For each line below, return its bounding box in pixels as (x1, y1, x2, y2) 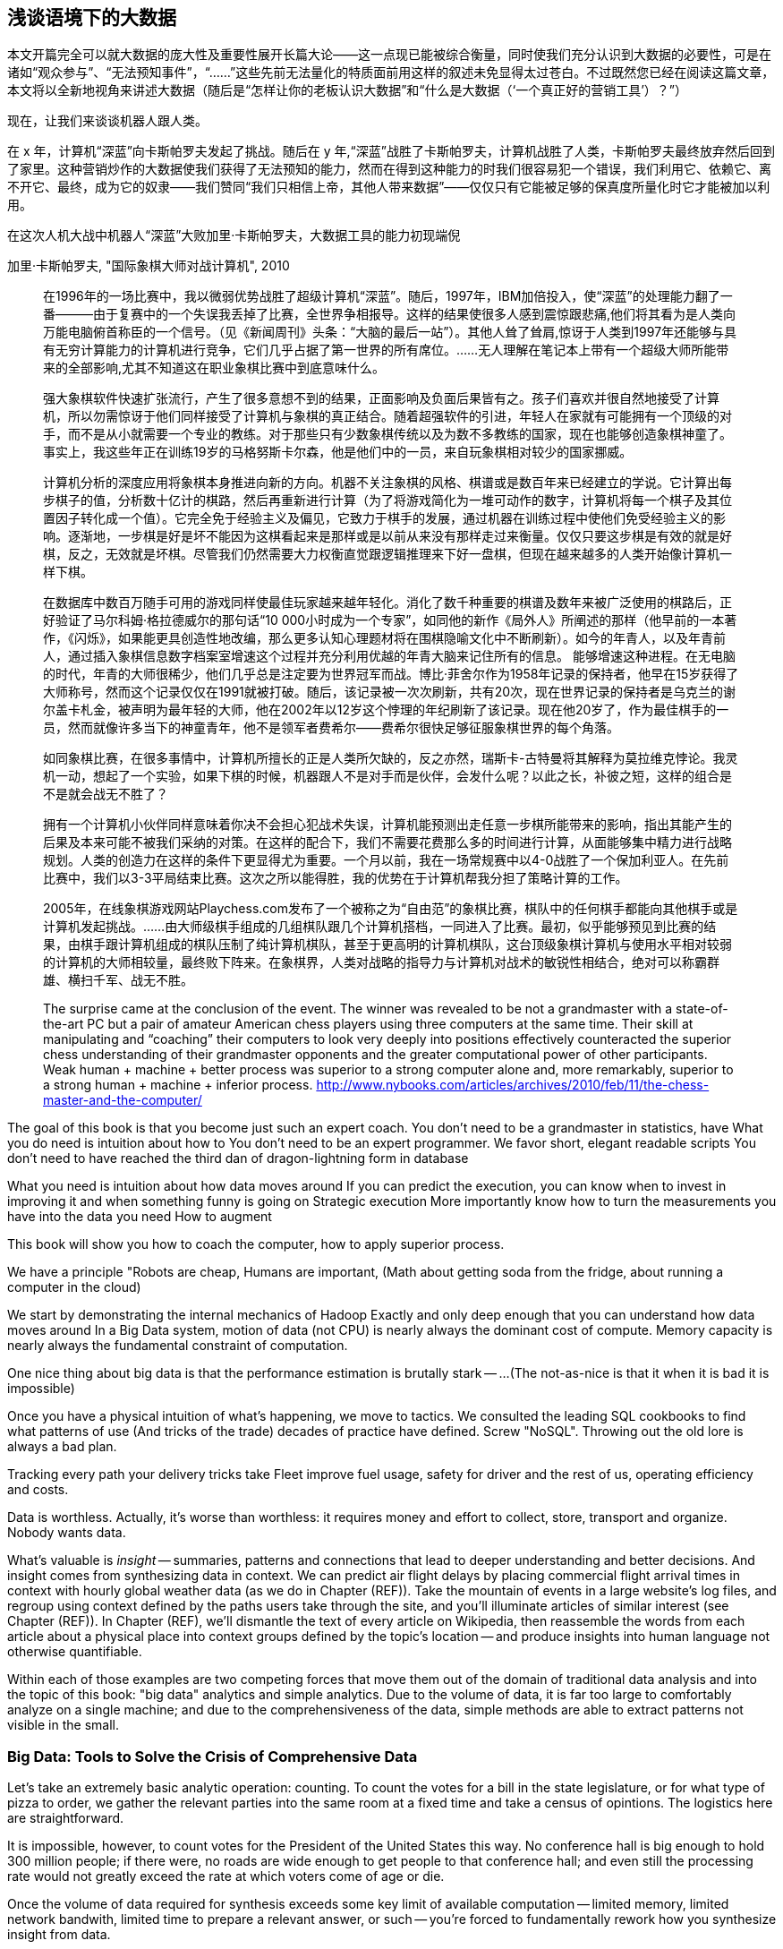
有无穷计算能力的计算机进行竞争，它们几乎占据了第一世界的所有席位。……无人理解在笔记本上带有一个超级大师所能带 (43, 342, 729, 358)
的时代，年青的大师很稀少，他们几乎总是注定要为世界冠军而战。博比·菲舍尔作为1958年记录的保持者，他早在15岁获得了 (43, 666, 739, 682)
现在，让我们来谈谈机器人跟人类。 (7, 113, 208, 129)
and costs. (7, 1482, 69, 1498)
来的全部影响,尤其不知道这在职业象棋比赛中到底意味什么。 (43, 360, 386, 376)
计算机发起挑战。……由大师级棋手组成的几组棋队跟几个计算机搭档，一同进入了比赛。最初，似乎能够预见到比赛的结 (43, 919, 717, 935)
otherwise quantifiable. (7, 1644, 142, 1660)
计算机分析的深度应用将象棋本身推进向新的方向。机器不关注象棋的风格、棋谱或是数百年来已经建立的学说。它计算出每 (43, 474, 732, 491)
